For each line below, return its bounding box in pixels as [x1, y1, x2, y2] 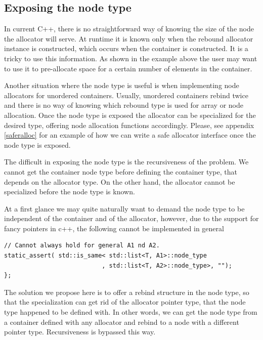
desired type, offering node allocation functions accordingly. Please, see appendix [4, 119, 254, 130]
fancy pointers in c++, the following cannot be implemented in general [4, 223, 224, 233]
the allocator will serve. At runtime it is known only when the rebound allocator [4, 33, 253, 44]
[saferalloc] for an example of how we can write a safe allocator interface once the [4, 130, 256, 140]
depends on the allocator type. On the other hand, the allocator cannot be [4, 176, 235, 187]
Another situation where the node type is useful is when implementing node [4, 80, 239, 91]
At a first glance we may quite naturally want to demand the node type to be [4, 203, 245, 214]
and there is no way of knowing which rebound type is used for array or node [4, 100, 243, 110]
